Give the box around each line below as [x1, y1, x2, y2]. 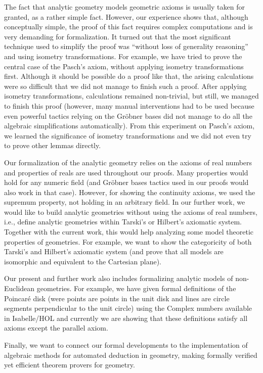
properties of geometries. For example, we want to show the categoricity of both [4, 236, 252, 247]
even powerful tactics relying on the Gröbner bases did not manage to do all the [4, 110, 252, 121]
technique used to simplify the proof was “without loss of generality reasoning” [4, 41, 248, 52]
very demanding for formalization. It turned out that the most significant [4, 31, 231, 41]
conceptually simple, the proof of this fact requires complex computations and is [4, 21, 253, 32]
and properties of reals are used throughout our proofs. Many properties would [4, 167, 248, 177]
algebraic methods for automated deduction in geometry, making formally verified [4, 349, 257, 360]
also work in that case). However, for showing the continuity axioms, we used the [4, 186, 255, 197]
